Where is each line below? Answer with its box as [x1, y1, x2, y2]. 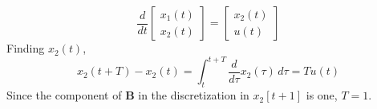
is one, [306, 87, 338, 103]
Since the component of [6, 87, 122, 103]
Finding [6, 40, 45, 56]
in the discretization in [138, 87, 249, 103]
